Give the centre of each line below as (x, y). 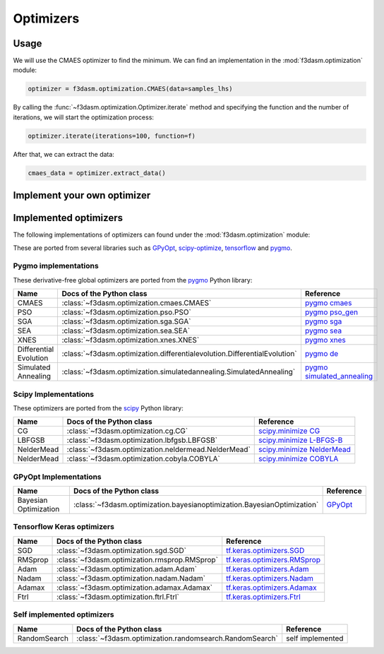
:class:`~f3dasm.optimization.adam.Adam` (127, 569)
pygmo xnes (325, 340)
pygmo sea (323, 331)
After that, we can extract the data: (64, 154)
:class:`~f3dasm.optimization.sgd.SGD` (122, 550)
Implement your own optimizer (82, 195)
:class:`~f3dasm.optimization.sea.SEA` (126, 331)
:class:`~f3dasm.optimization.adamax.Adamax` (135, 588)
